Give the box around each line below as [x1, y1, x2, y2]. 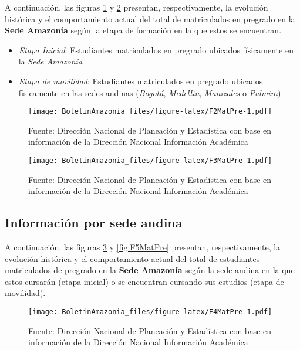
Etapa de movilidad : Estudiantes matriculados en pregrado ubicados [18, 74, 263, 87]
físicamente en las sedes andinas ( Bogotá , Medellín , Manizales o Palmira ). [18, 86, 284, 98]
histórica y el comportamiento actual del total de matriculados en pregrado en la [5, 12, 295, 25]
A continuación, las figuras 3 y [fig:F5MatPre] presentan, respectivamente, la [5, 241, 281, 253]
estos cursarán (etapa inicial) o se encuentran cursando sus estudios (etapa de [5, 275, 284, 287]
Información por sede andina [5, 213, 183, 232]
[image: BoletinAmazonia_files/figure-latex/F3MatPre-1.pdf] [28, 157, 272, 165]
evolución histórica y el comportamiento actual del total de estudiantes [5, 252, 260, 264]
